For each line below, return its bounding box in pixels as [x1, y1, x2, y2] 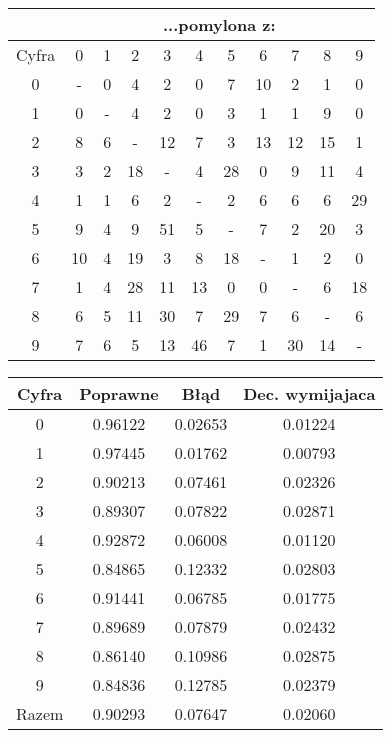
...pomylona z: [162, 13, 276, 36]
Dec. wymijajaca [243, 382, 376, 405]
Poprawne [79, 382, 159, 405]
